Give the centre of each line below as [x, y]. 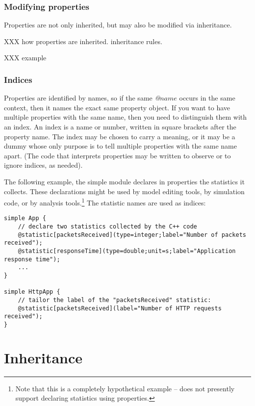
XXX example [25, 58]
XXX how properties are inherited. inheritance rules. [83, 41]
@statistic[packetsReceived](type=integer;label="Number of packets [132, 235]
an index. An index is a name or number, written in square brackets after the [120, 127]
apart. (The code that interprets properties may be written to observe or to [117, 155]
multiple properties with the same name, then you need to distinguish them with [126, 117]
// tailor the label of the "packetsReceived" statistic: [115, 300]
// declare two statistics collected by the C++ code [107, 227]
